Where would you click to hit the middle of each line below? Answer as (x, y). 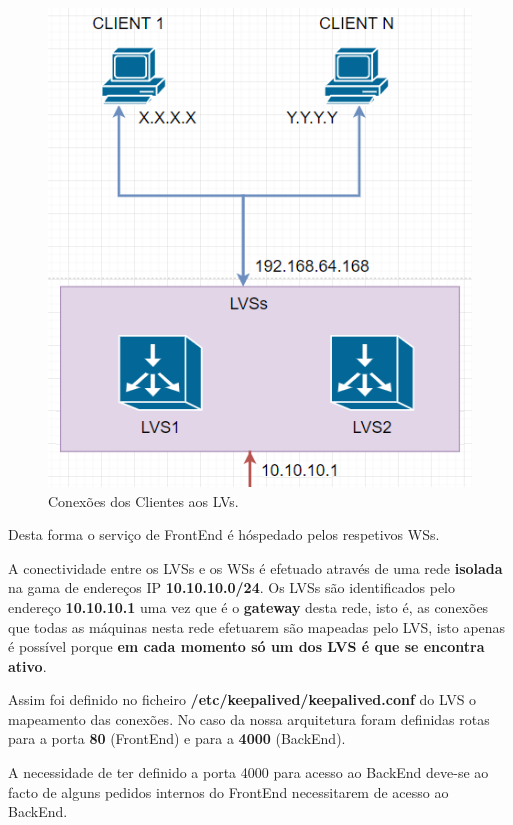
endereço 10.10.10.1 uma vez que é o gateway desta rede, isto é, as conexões (248, 606)
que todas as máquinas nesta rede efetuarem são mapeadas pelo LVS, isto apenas (257, 626)
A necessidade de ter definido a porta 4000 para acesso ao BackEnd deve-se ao (248, 772)
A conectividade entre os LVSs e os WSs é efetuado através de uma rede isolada (255, 567)
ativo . (27, 665)
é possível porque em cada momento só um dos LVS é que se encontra (246, 646)
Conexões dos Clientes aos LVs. (143, 500)
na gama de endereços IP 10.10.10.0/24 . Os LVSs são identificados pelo (232, 587)
